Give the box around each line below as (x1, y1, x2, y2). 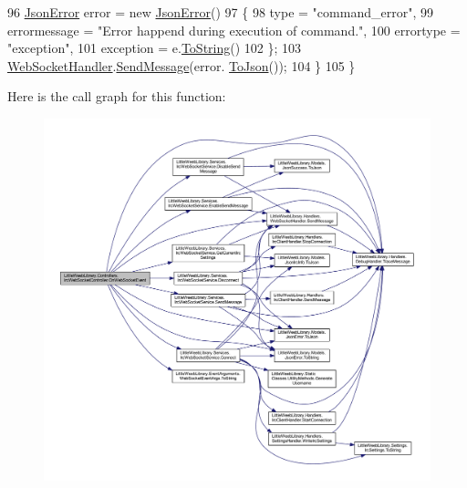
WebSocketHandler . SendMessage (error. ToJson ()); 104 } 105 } (7, 56, 356, 75)
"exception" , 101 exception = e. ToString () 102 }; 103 (7, 38, 302, 57)
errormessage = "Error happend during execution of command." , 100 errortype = (7, 20, 461, 39)
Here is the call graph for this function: (7, 87, 226, 106)
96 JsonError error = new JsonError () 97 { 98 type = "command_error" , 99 (7, 3, 433, 21)
